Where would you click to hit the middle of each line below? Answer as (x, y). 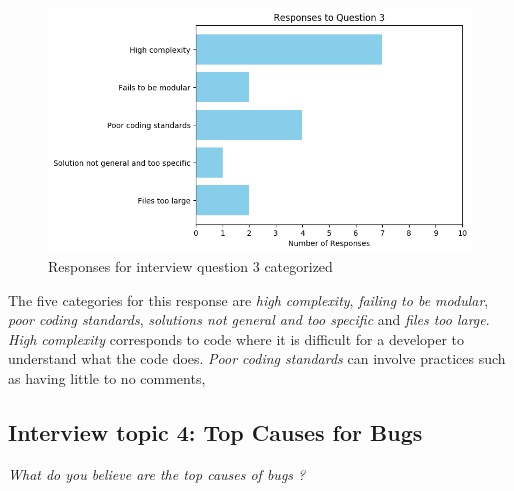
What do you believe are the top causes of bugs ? (157, 473)
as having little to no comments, (107, 378)
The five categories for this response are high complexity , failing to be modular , (248, 299)
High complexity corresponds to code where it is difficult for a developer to (236, 338)
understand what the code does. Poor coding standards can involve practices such (257, 358)
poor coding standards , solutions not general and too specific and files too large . (249, 319)
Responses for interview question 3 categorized (190, 266)
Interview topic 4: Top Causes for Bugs (215, 432)
